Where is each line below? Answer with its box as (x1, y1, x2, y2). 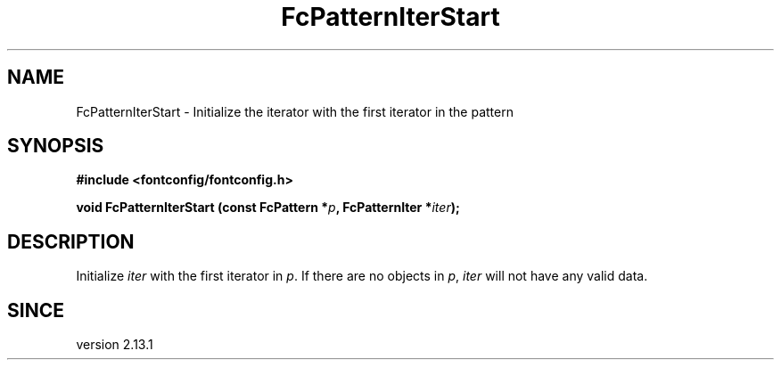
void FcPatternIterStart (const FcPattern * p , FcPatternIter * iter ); (76, 200, 460, 216)
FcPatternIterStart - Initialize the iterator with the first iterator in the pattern (76, 103, 514, 119)
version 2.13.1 (76, 337, 153, 353)
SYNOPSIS (7, 135, 104, 158)
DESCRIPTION (7, 230, 135, 253)
